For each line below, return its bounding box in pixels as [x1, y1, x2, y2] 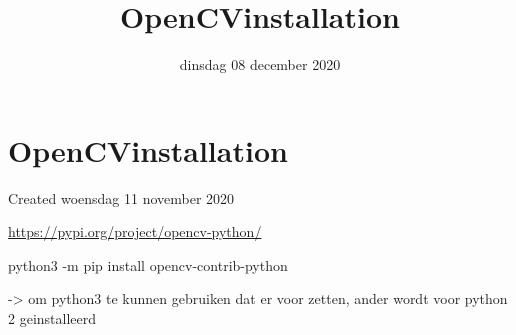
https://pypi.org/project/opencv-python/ [8, 221, 262, 242]
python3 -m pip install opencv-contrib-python [8, 254, 288, 275]
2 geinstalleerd [8, 308, 97, 329]
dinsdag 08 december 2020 [179, 54, 341, 75]
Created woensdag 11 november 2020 [8, 187, 235, 208]
